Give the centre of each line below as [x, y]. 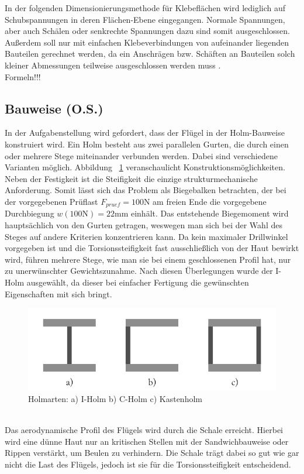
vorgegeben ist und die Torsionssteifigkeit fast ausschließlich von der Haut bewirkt [152, 248]
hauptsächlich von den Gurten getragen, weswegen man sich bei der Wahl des [144, 224]
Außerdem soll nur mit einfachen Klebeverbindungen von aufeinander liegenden [147, 42]
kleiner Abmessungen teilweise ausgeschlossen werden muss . [113, 65]
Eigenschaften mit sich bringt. [58, 293]
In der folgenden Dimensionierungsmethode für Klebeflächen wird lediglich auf [145, 8]
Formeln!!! [23, 76]
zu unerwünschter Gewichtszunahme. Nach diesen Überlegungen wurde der [139, 271]
